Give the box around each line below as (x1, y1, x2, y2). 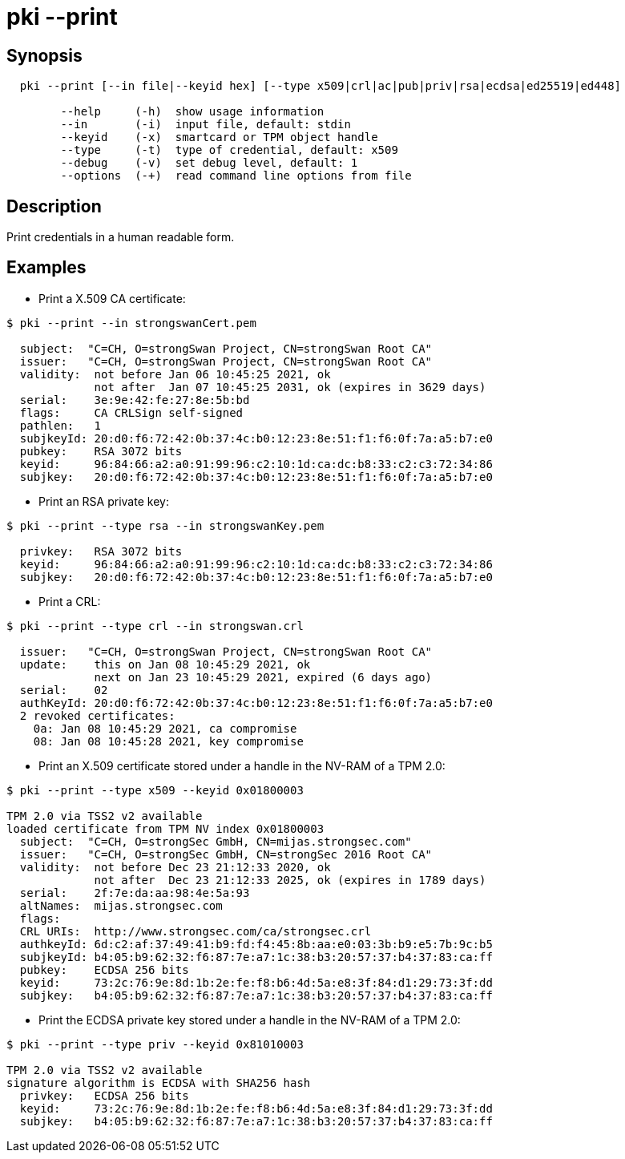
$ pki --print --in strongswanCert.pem (6, 316, 256, 329)
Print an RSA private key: (38, 494, 169, 508)
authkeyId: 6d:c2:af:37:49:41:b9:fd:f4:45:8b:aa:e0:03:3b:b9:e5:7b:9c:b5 (19, 937, 493, 951)
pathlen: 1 (19, 418, 102, 432)
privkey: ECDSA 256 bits (19, 1088, 189, 1102)
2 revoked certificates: (19, 709, 175, 722)
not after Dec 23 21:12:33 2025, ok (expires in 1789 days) (94, 873, 486, 886)
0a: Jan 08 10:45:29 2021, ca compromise (33, 721, 297, 735)
